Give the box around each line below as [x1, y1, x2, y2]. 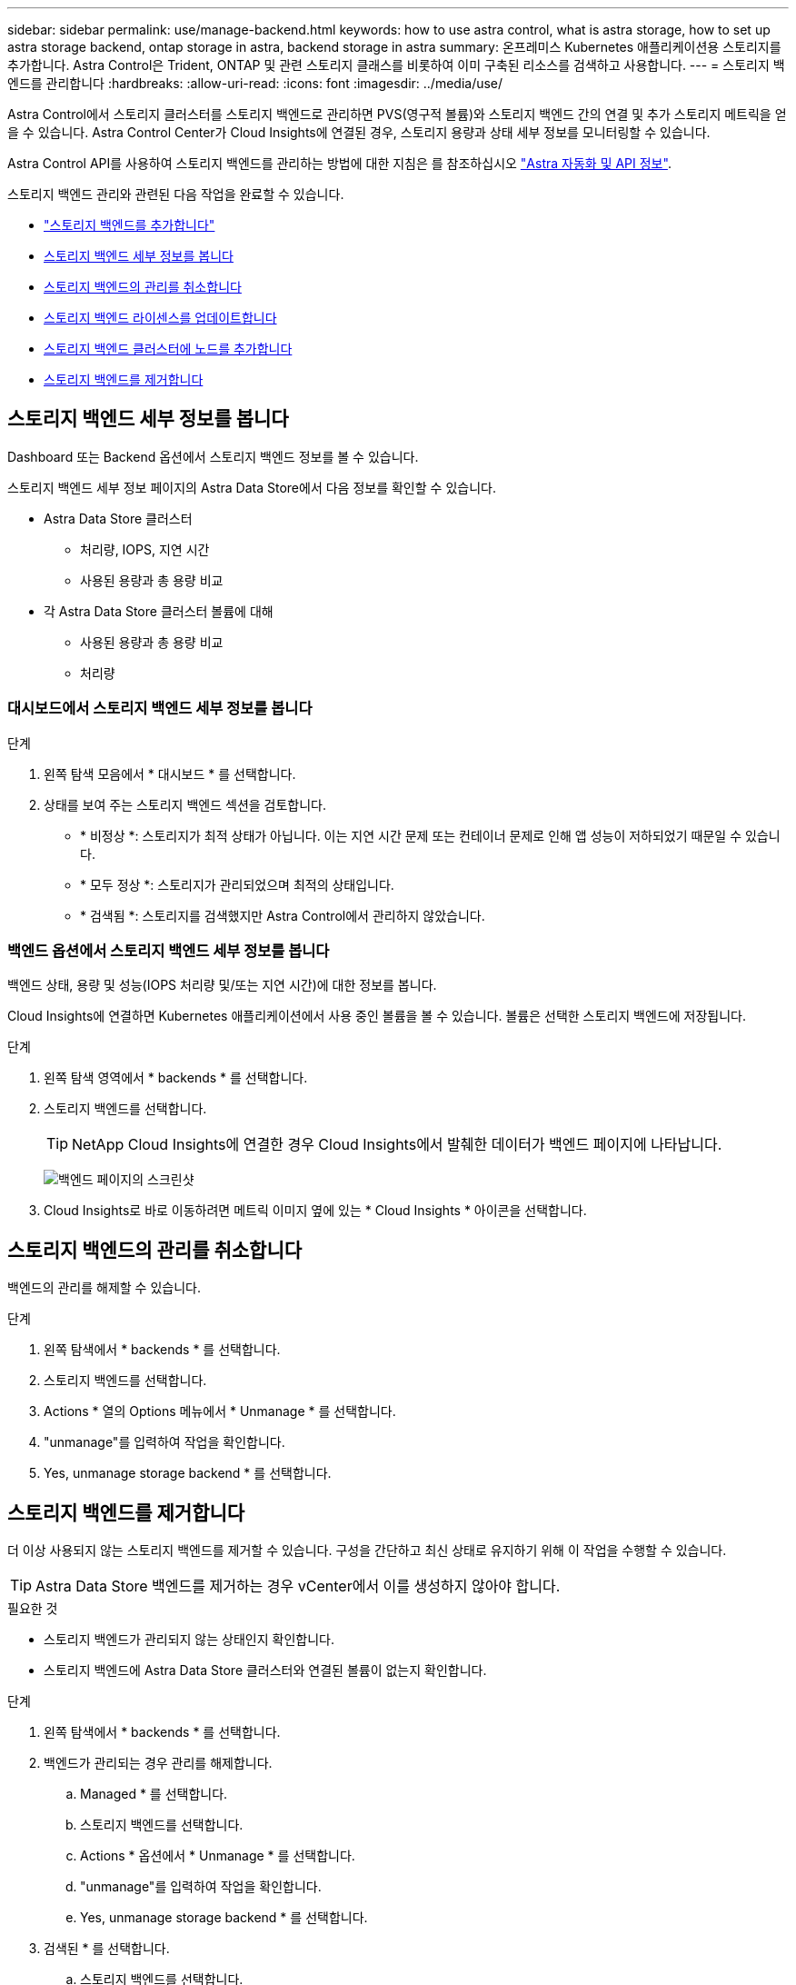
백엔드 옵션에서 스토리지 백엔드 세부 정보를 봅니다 [7, 941, 330, 960]
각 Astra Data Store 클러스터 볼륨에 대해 [44, 603, 274, 619]
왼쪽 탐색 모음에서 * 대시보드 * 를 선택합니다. [44, 765, 296, 782]
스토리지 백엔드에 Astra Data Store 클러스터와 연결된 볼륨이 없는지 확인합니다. [44, 1662, 487, 1679]
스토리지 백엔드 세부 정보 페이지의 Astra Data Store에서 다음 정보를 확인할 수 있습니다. [7, 479, 496, 495]
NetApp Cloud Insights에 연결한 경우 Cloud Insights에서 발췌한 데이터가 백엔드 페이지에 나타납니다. [72, 1135, 722, 1154]
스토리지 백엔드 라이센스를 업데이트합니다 [44, 310, 277, 325]
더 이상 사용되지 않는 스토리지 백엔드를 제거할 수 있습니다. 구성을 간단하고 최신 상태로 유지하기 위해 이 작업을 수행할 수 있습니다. [7, 1542, 727, 1559]
